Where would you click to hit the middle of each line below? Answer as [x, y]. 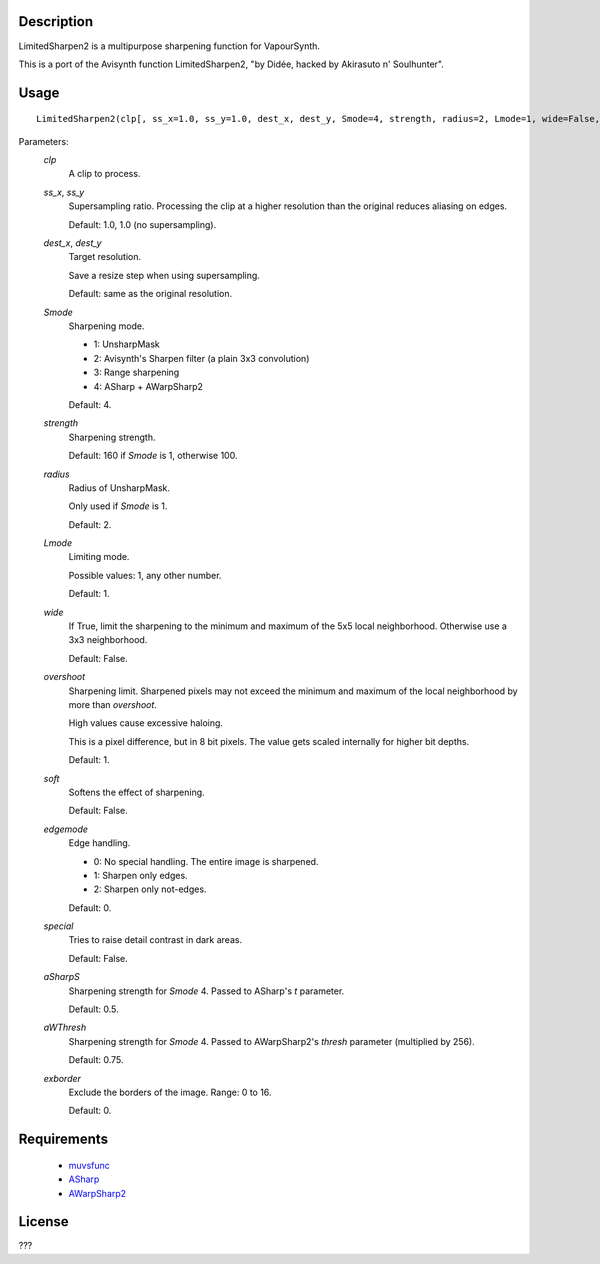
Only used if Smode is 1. [118, 506]
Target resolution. [105, 257]
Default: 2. [90, 524]
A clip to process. [104, 174]
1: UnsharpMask [126, 344]
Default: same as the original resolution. [150, 294]
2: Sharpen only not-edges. [150, 889]
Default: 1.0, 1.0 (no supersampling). [142, 224]
